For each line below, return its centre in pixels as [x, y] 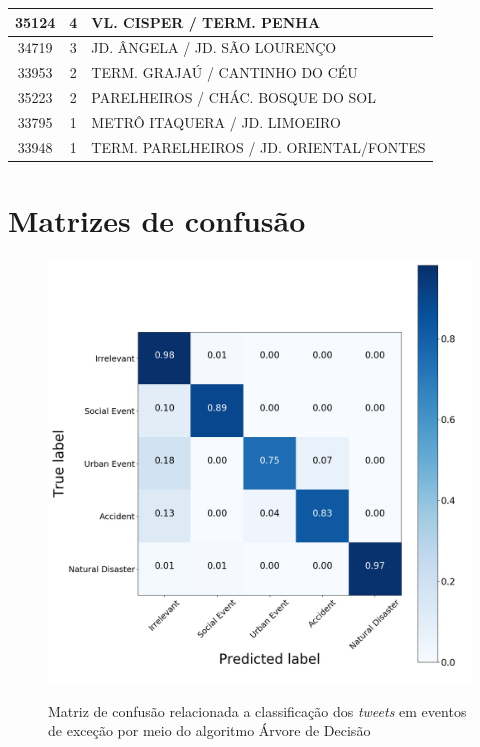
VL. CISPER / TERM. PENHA [206, 21]
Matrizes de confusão [157, 220]
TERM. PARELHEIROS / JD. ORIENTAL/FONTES [258, 146]
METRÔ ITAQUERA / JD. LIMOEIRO [216, 121]
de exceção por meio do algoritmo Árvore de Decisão [209, 730]
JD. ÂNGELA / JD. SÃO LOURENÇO [214, 47]
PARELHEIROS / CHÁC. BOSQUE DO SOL [234, 97]
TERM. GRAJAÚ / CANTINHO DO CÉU [224, 72]
